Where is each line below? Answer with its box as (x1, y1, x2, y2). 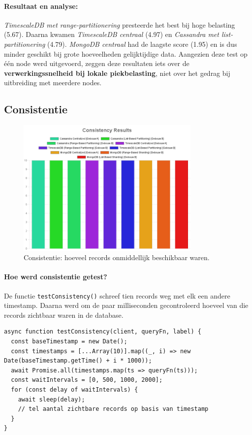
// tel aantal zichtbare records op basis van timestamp (18, 405, 209, 413)
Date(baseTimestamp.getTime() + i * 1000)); (4, 357, 152, 365)
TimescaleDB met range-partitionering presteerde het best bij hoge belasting (4, 19, 235, 30)
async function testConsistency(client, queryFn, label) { (4, 328, 201, 335)
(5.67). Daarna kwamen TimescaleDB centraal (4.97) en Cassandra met (4, 29, 219, 39)
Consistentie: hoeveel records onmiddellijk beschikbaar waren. (24, 252, 210, 263)
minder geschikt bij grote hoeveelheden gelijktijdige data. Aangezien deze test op (4, 48, 248, 59)
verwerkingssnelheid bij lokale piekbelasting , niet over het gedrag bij (4, 67, 230, 78)
